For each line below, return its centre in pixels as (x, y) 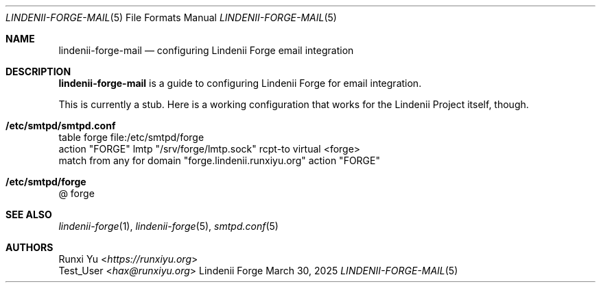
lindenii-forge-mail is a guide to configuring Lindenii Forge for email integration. (240, 83)
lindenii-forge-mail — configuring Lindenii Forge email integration (206, 50)
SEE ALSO (29, 214)
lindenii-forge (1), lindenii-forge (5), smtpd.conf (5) (168, 226)
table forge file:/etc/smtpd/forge (131, 137)
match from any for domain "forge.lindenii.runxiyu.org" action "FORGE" (219, 160)
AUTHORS (30, 247)
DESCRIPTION (38, 71)
